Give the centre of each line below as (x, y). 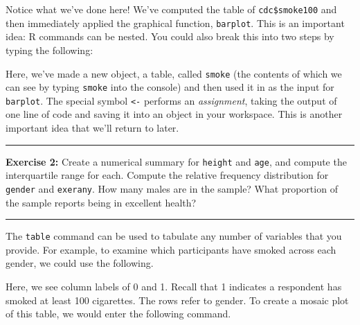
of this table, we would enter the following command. (118, 314)
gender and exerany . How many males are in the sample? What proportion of (172, 188)
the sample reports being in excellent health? (101, 202)
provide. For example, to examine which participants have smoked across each (171, 249)
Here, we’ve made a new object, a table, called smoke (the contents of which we (174, 73)
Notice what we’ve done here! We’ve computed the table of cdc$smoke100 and (171, 9)
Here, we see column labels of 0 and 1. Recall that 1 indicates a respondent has (174, 286)
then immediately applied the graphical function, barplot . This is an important (175, 23)
